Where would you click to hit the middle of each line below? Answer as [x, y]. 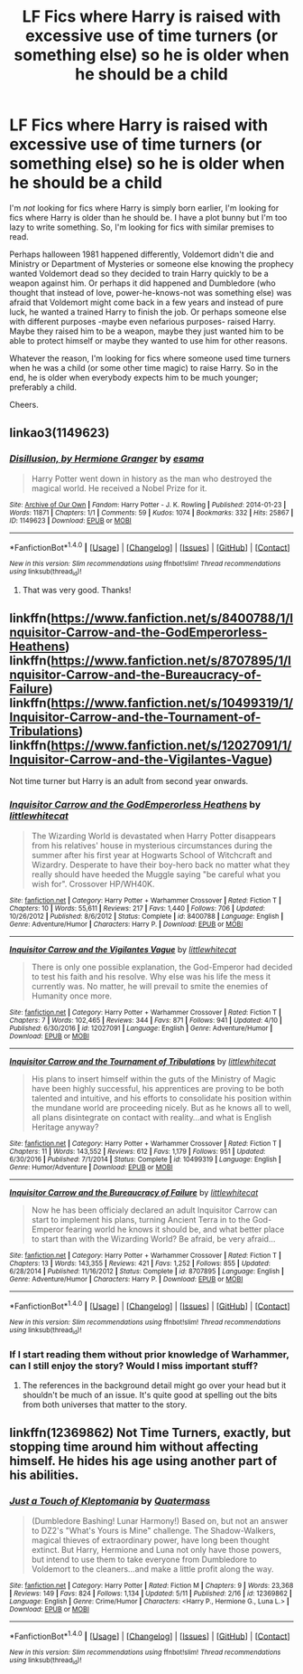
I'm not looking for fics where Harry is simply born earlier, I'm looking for [144, 208]
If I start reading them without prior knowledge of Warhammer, [149, 1354]
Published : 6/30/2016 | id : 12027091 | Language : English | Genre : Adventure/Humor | [141, 1028]
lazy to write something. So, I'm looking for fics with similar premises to [142, 227]
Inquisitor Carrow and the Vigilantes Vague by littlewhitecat [123, 949]
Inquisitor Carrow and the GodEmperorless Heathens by [135, 805]
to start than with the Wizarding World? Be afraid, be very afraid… [153, 1239]
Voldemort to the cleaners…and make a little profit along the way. [152, 1569]
